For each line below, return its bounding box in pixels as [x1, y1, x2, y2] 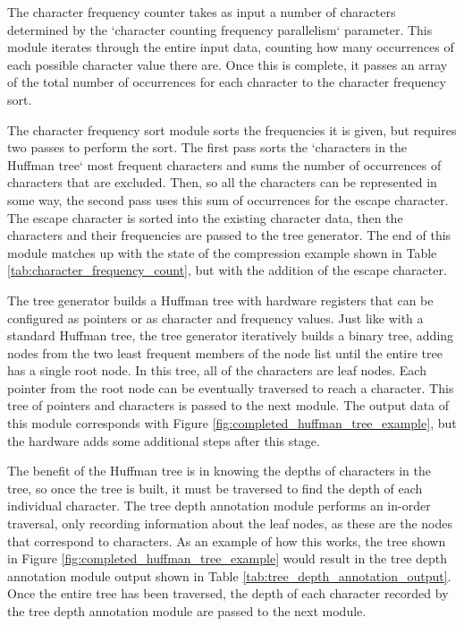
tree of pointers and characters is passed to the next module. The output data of [7, 396, 450, 415]
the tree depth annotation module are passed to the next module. [7, 602, 367, 620]
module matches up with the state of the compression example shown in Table [7, 243, 437, 262]
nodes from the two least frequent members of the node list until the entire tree [7, 343, 443, 362]
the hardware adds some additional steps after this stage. [7, 431, 320, 450]
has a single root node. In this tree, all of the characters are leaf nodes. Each [7, 361, 426, 380]
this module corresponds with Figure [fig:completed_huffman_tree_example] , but [7, 414, 457, 433]
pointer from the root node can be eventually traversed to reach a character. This [7, 378, 454, 397]
